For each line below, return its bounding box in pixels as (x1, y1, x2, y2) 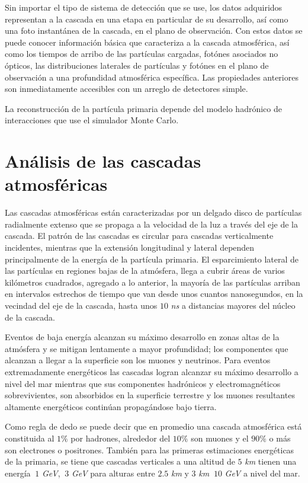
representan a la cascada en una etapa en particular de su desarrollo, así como (5, 12, 288, 25)
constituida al (5, 431, 54, 444)
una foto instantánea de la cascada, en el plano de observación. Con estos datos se (5, 24, 303, 37)
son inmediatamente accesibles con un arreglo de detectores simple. (5, 82, 248, 95)
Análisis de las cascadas (5, 149, 201, 173)
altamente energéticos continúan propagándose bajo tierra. (5, 400, 217, 412)
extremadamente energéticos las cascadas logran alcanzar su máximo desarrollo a (5, 365, 299, 378)
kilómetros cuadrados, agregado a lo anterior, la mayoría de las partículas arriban (5, 276, 300, 288)
